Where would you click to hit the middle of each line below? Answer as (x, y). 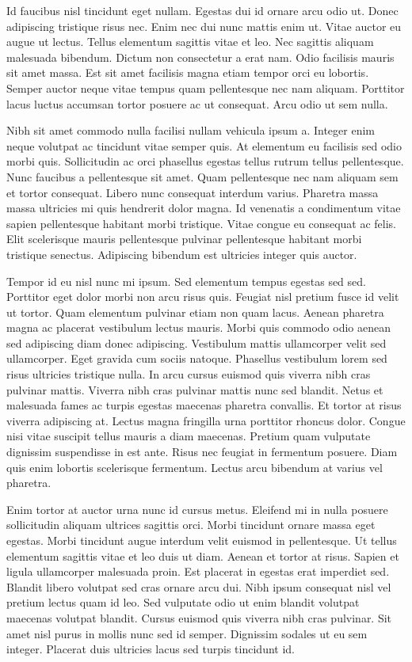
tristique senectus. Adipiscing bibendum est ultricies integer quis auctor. (182, 254)
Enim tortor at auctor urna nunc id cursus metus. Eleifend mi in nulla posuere (197, 509)
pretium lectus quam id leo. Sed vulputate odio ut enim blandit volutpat (183, 602)
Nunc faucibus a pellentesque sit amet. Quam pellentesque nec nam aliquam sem (202, 176)
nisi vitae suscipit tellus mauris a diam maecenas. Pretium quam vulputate (189, 436)
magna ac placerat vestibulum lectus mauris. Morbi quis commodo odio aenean (198, 327)
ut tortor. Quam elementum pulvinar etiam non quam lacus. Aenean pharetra (195, 312)
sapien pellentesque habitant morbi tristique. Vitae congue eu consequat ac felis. (202, 223)
